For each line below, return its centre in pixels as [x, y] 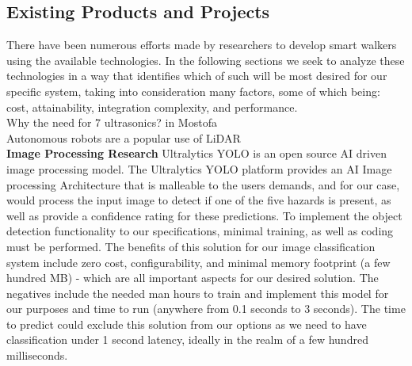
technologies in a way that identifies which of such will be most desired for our [197, 76]
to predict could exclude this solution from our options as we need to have [187, 324]
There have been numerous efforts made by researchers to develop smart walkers [202, 45]
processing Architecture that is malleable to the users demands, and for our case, [203, 184]
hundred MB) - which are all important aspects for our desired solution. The [193, 278]
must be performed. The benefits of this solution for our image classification [191, 246]
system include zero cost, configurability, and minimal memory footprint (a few [198, 262]
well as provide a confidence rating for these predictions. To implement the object [204, 215]
